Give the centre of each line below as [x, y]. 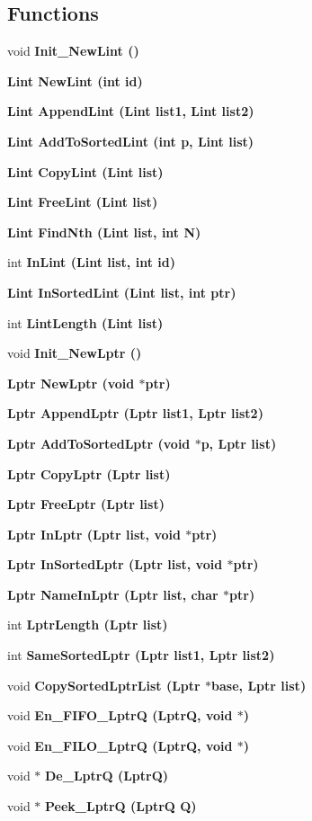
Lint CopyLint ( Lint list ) [85, 171]
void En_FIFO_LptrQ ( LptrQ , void [120, 715]
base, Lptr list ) [259, 685]
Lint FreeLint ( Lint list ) [83, 202]
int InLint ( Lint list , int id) [91, 262]
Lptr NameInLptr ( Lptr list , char [113, 594]
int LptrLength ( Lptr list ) [88, 625]
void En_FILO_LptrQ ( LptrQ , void [120, 745]
